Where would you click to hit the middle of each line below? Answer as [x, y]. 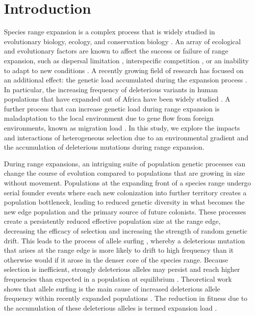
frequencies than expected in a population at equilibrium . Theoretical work [118, 278]
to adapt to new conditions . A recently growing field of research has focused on [124, 70]
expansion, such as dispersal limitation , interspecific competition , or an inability [127, 60]
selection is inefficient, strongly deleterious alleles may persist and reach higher [122, 269]
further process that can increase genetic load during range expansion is [112, 108]
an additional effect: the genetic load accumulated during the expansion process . [126, 80]
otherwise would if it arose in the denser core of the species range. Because [116, 259]
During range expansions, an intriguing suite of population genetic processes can [125, 163]
